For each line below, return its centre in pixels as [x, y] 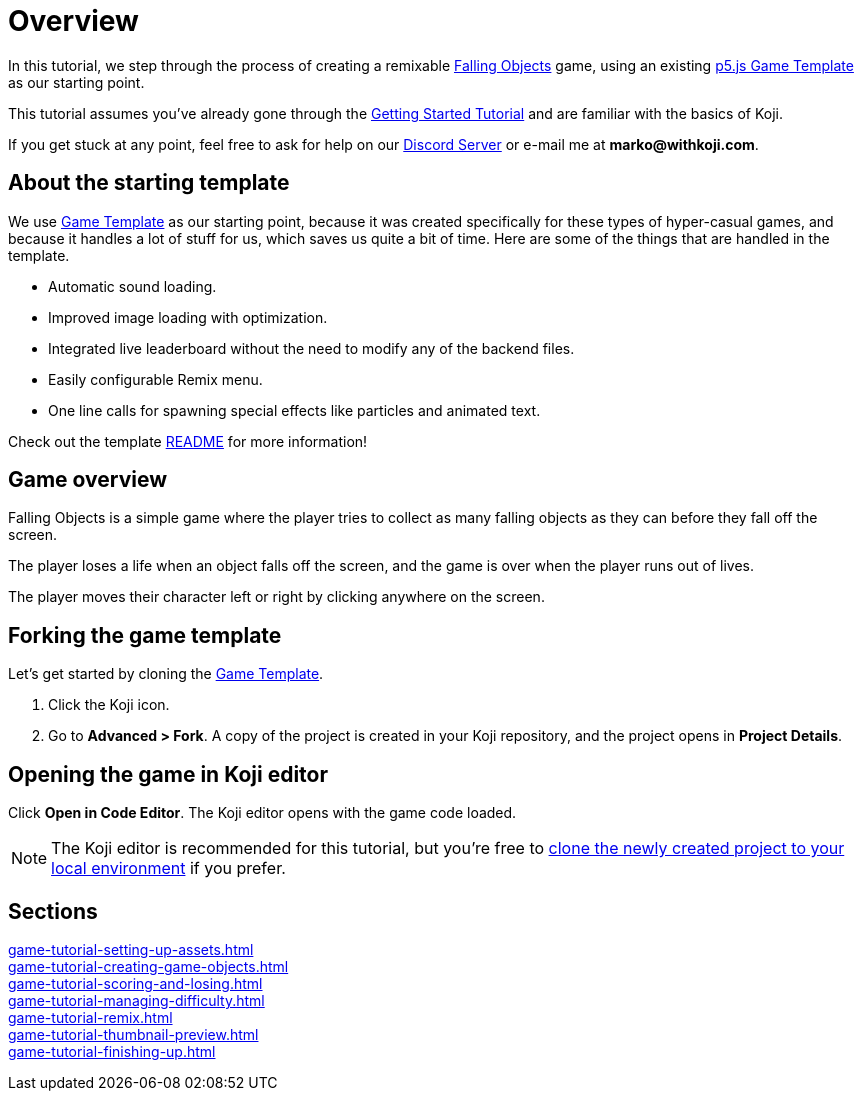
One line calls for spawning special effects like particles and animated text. [294, 410]
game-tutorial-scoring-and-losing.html [135, 983]
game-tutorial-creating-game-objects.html [148, 966]
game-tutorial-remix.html [90, 1017]
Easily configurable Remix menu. [155, 379]
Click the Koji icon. [109, 705]
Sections [53, 911]
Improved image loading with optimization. [188, 317]
